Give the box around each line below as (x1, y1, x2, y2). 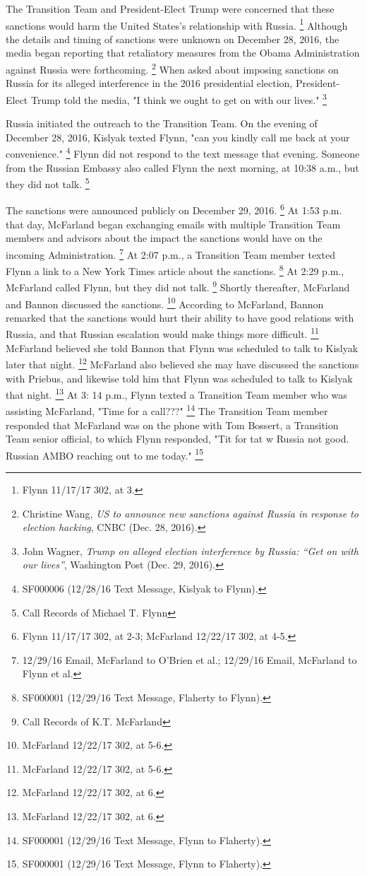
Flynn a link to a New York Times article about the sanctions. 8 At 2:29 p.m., (6, 262, 344, 278)
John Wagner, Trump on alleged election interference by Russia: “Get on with (22, 543, 359, 558)
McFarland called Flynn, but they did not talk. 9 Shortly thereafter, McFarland (6, 278, 350, 294)
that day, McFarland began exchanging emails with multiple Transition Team (6, 216, 341, 231)
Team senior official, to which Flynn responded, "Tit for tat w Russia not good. (6, 431, 349, 446)
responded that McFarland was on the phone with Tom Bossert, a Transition (6, 417, 339, 432)
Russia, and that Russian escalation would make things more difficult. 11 (6, 325, 319, 341)
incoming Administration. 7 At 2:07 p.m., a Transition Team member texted (6, 245, 335, 262)
